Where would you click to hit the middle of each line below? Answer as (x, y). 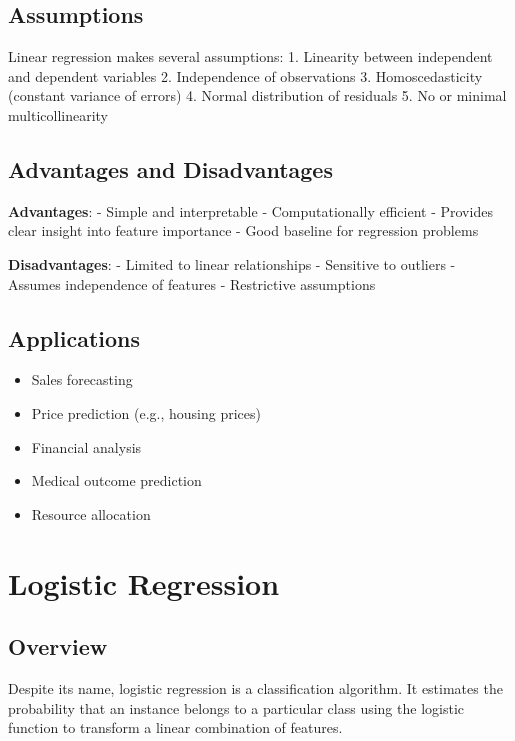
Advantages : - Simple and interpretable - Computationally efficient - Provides (250, 210)
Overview (58, 646)
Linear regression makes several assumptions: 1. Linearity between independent (250, 56)
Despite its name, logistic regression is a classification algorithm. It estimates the (255, 687)
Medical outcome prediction (116, 480)
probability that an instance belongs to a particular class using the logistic (236, 707)
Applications (74, 337)
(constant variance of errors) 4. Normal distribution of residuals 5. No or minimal (257, 95)
